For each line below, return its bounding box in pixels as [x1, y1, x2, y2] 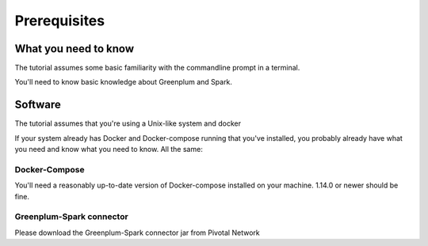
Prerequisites [14, 12, 105, 29]
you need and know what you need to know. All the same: [14, 145, 204, 154]
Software [14, 98, 61, 112]
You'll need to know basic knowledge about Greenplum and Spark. [14, 78, 233, 87]
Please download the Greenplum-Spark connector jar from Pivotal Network [14, 228, 261, 237]
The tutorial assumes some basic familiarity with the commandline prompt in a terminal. [14, 63, 300, 73]
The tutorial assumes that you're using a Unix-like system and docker [14, 119, 242, 128]
